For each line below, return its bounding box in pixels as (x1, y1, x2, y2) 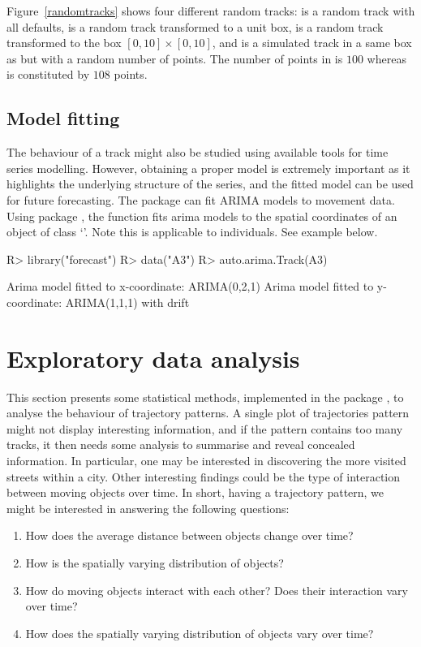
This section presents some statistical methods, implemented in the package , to (6, 388, 404, 405)
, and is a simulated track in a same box (212, 34, 412, 51)
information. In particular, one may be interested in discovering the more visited (6, 452, 406, 469)
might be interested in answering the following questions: (6, 499, 290, 516)
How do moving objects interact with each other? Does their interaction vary (25, 581, 408, 598)
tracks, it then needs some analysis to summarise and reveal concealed (6, 436, 355, 453)
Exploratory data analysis (6, 341, 300, 374)
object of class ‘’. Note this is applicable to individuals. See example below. (6, 223, 378, 240)
